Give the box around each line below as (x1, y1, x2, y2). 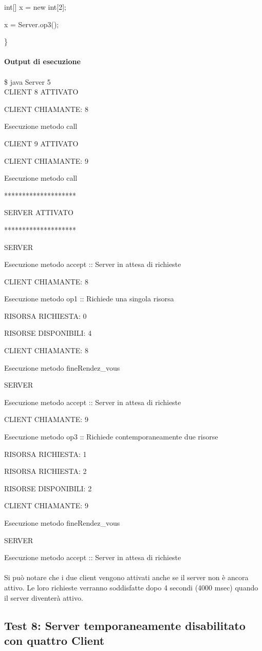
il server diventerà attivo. (4, 592, 83, 603)
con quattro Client (4, 632, 105, 648)
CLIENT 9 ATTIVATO (4, 138, 79, 148)
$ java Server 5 (4, 76, 51, 87)
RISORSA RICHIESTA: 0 (4, 310, 87, 321)
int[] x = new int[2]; (4, 2, 66, 12)
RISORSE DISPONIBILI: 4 (4, 328, 92, 338)
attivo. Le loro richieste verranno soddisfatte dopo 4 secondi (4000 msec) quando (4, 582, 258, 592)
